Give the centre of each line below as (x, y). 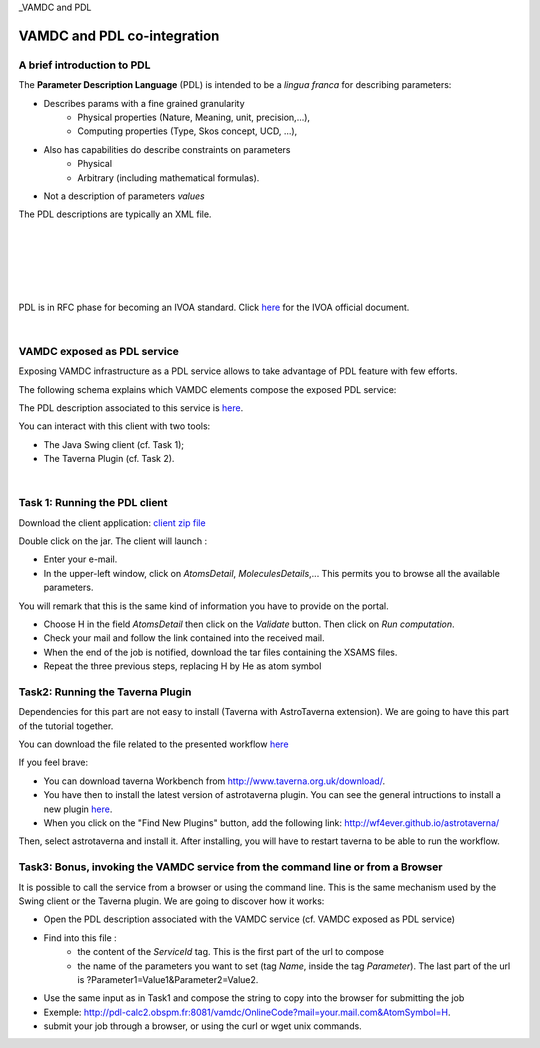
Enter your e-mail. (80, 559)
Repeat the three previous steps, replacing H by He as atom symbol (182, 666)
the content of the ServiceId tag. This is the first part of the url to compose (231, 952)
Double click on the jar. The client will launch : (113, 541)
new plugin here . (78, 809)
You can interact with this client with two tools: (114, 426)
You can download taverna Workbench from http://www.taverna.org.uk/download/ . (214, 781)
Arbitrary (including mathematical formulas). (168, 177)
